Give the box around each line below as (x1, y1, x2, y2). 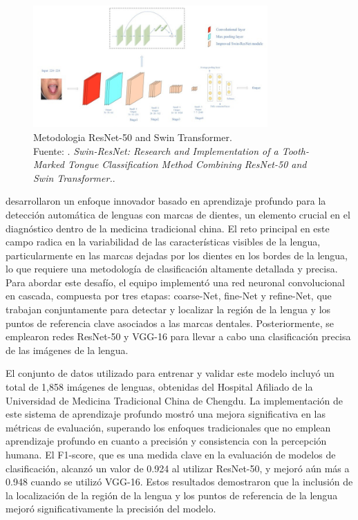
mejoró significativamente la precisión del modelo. (6, 501, 216, 516)
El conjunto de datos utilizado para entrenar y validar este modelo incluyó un (6, 366, 335, 380)
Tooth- (281, 143, 310, 158)
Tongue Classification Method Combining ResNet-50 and (67, 157, 307, 171)
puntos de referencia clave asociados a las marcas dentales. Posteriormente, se (6, 315, 334, 330)
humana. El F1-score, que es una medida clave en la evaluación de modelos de (6, 447, 336, 461)
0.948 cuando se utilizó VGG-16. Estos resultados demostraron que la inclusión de (6, 474, 353, 489)
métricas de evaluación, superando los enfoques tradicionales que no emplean (6, 420, 331, 434)
